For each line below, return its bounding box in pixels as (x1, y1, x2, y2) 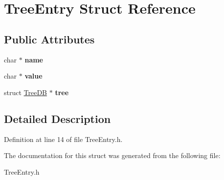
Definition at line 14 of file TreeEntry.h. (4, 134, 123, 144)
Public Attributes (4, 31, 95, 46)
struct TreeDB (4, 87, 47, 97)
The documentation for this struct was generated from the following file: (4, 150, 221, 160)
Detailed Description (4, 111, 111, 126)
